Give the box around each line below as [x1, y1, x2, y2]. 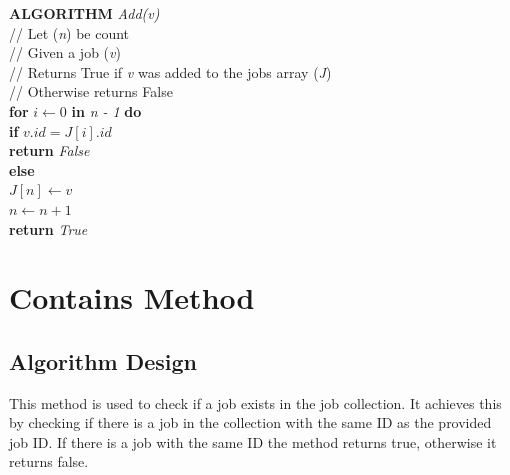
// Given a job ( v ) [9, 42, 121, 63]
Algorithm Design [9, 345, 198, 376]
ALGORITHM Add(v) [9, 3, 160, 23]
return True [9, 218, 88, 239]
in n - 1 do [71, 100, 142, 121]
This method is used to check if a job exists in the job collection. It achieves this [9, 392, 502, 413]
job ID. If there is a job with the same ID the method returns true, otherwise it [9, 431, 497, 452]
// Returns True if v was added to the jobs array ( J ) [9, 61, 332, 82]
